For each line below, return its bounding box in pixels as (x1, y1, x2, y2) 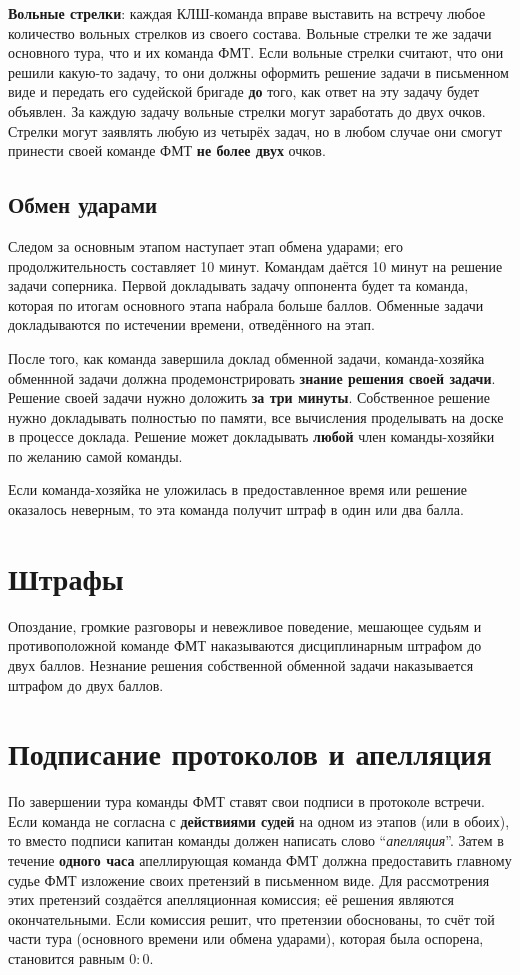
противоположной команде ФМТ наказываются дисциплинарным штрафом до (8, 635, 482, 656)
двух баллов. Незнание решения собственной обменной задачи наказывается (8, 654, 474, 675)
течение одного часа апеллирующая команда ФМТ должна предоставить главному (8, 850, 512, 871)
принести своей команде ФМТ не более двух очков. (8, 140, 326, 161)
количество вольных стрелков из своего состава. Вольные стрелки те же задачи (8, 22, 492, 43)
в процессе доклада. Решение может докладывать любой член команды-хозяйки (8, 426, 495, 447)
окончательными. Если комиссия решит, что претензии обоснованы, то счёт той (8, 908, 495, 929)
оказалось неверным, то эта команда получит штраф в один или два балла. (8, 499, 464, 520)
